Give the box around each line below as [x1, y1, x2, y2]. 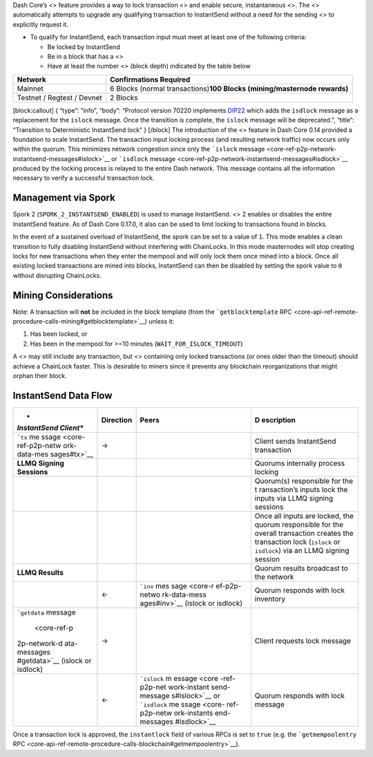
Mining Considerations [12, 289, 113, 301]
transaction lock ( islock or [254, 536, 341, 546]
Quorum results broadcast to [254, 563, 348, 573]
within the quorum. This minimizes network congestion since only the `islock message [12, 145, 265, 153]
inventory [254, 594, 286, 604]
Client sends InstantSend [254, 436, 336, 446]
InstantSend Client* [17, 422, 84, 432]
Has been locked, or [30, 330, 88, 338]
